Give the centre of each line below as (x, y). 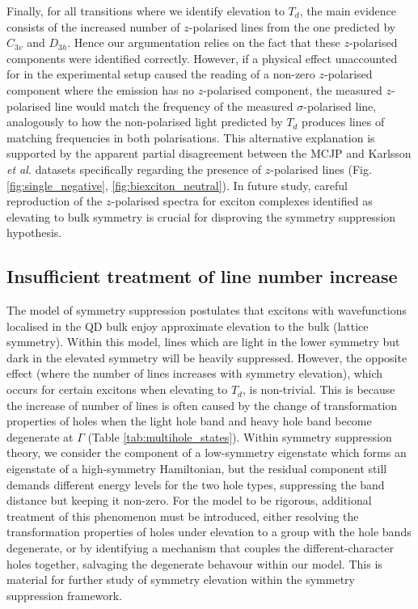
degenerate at (40, 436)
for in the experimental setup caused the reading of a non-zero (161, 74)
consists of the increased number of (93, 26)
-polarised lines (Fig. (321, 169)
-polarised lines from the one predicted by (292, 26)
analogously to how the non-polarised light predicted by (145, 122)
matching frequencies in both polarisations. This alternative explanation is (191, 137)
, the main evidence (348, 11)
